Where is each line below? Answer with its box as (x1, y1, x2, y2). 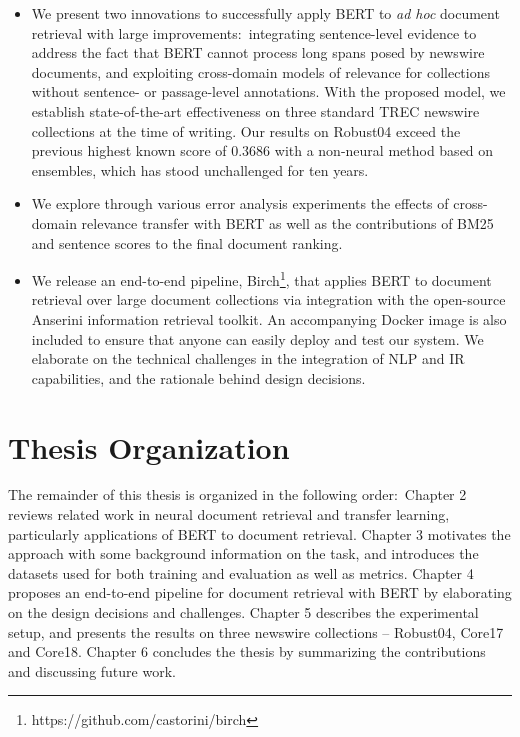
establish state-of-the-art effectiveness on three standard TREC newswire (31, 100, 480, 121)
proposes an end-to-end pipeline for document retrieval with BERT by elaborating (8, 582, 512, 603)
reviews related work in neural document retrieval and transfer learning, (8, 504, 450, 525)
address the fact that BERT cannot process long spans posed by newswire (31, 42, 485, 63)
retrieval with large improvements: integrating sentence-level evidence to (31, 22, 477, 43)
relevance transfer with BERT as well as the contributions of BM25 (81, 212, 494, 233)
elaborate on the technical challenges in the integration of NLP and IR (31, 348, 465, 369)
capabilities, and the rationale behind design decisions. (31, 367, 366, 388)
